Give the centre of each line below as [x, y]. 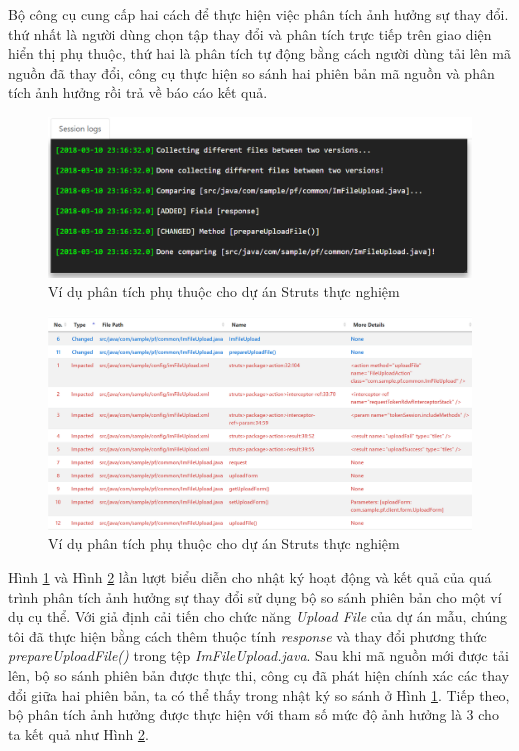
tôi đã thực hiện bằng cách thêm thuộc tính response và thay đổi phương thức [247, 635]
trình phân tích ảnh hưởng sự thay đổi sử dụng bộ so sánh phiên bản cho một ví [255, 596]
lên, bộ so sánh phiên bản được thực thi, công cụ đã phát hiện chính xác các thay [259, 675]
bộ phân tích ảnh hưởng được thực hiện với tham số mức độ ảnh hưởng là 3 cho [253, 714]
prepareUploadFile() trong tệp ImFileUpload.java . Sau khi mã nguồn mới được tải [258, 655]
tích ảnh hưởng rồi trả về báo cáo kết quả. [138, 92]
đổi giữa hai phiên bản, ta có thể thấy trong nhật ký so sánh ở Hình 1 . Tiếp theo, [259, 694]
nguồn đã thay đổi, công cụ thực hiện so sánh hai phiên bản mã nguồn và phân [251, 72]
